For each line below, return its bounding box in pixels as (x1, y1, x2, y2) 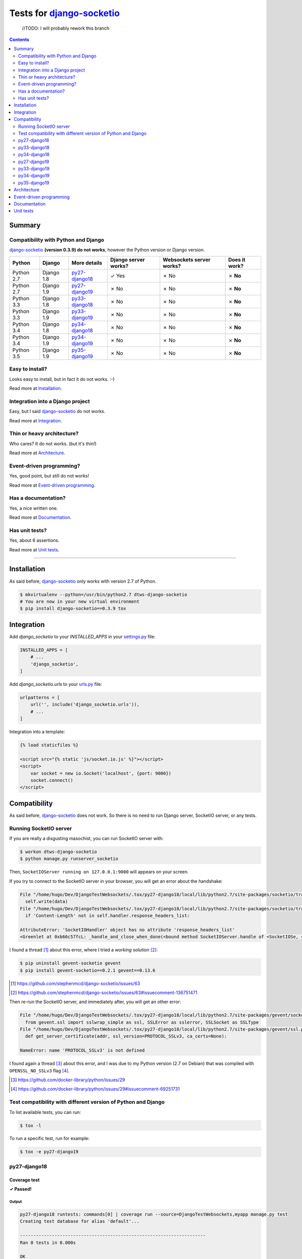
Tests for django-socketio (9, 8, 120, 19)
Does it (228, 256, 246, 263)
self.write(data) (25, 899, 68, 904)
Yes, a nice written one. (9, 505, 58, 511)
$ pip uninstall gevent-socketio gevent (20, 960, 121, 966)
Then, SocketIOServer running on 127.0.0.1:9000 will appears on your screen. (9, 869, 189, 875)
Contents (9, 36, 30, 42)
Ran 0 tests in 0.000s (20, 1239, 76, 1245)
